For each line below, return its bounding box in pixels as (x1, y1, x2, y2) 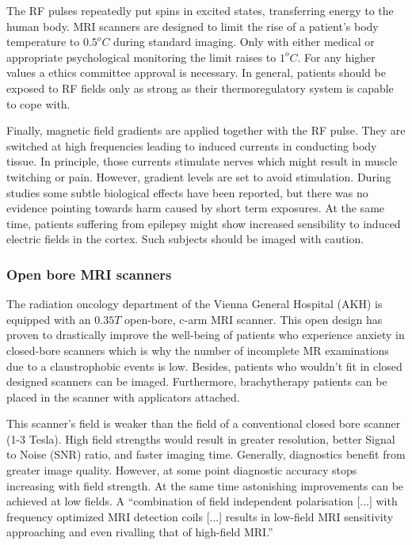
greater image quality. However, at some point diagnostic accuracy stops (6, 462, 357, 478)
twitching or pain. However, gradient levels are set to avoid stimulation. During (6, 168, 391, 185)
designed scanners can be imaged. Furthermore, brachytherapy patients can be (6, 373, 387, 390)
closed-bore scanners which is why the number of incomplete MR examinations (6, 341, 389, 358)
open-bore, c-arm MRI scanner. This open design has (124, 311, 383, 327)
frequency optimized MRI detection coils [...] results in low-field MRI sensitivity (6, 508, 394, 524)
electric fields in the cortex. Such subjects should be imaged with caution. (6, 231, 364, 247)
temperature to (6, 33, 80, 50)
